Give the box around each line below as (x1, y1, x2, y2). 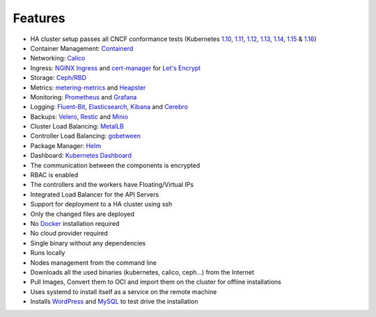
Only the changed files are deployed (30, 209, 135, 218)
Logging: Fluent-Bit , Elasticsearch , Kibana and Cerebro (30, 103, 188, 111)
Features (13, 10, 65, 26)
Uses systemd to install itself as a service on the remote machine (30, 287, 217, 295)
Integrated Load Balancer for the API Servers (30, 190, 159, 198)
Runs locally (30, 249, 65, 257)
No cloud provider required (30, 229, 108, 238)
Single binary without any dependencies (30, 238, 146, 247)
